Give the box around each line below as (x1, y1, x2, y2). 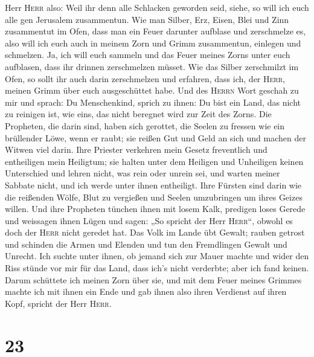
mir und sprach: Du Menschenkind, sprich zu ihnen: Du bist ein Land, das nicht (5, 95, 301, 108)
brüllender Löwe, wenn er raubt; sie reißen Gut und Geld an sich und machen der (5, 131, 306, 144)
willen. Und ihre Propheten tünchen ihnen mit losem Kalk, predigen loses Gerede (5, 202, 306, 215)
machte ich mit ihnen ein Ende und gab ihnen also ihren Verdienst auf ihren (5, 285, 287, 298)
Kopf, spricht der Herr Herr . (5, 297, 112, 309)
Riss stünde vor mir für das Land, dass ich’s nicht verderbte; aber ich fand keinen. (5, 262, 309, 274)
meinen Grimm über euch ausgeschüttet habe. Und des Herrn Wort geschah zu (5, 84, 299, 97)
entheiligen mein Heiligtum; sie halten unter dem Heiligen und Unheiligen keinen (5, 155, 304, 167)
